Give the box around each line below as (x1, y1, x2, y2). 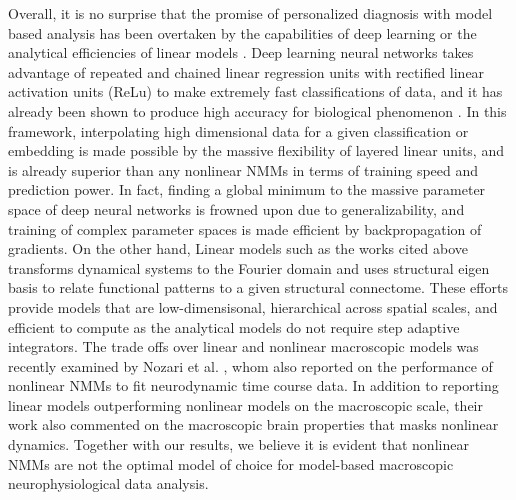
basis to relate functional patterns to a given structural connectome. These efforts (8, 277, 508, 298)
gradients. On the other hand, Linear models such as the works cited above (8, 238, 468, 259)
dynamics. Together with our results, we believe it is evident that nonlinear (8, 434, 469, 455)
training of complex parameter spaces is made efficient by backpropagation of (8, 218, 482, 239)
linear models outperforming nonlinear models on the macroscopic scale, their (8, 394, 483, 415)
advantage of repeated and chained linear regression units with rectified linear (8, 61, 485, 82)
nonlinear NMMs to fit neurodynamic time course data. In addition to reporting (8, 375, 499, 396)
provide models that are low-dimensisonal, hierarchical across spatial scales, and (8, 296, 498, 317)
